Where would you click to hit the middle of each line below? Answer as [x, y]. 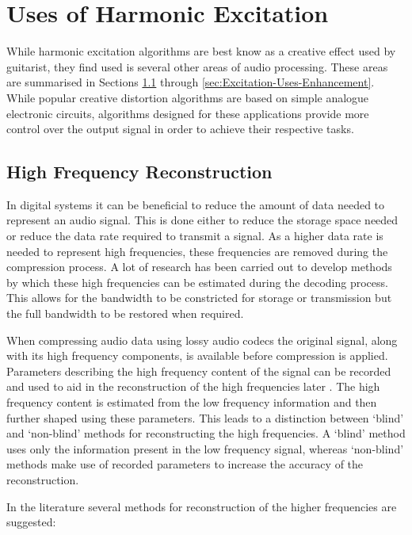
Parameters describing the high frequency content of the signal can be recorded [199, 371]
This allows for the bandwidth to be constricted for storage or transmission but [199, 298]
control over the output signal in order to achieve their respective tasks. [180, 129]
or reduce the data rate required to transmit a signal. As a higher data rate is [195, 236]
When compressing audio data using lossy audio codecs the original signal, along [202, 340]
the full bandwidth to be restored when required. [125, 313]
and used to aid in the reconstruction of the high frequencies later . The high [193, 386]
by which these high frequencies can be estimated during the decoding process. [197, 282]
